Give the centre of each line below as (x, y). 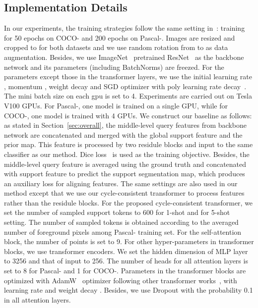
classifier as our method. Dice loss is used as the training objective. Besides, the (127, 154)
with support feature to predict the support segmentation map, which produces (125, 174)
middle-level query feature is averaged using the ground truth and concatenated (125, 164)
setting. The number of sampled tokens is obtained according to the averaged (121, 222)
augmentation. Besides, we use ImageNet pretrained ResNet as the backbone (124, 57)
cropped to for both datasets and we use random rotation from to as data (116, 47)
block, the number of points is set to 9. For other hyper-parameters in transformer (129, 241)
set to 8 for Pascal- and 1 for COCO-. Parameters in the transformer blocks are (125, 271)
